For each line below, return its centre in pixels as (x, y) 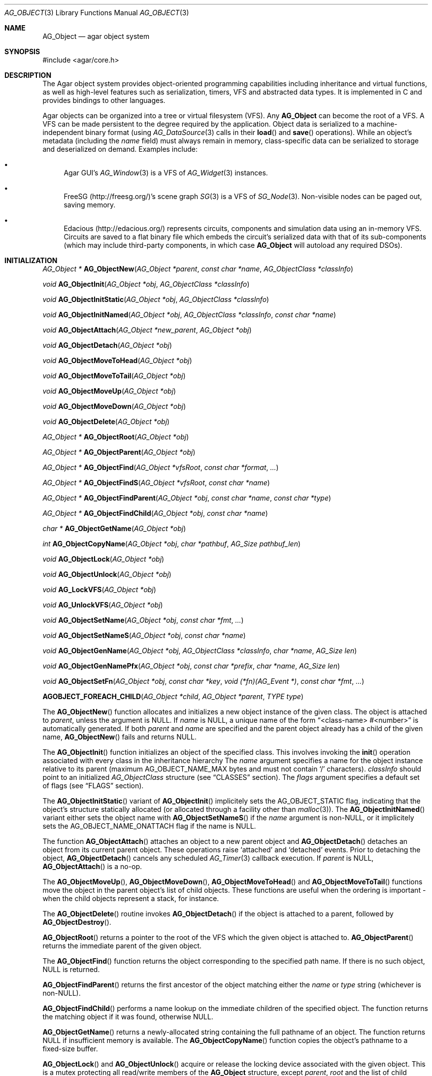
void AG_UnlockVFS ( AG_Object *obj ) (103, 605)
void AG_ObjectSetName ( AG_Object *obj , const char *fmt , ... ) (143, 620)
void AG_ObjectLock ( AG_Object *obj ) (103, 559)
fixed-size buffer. (70, 1049)
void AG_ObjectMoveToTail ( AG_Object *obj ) (114, 376)
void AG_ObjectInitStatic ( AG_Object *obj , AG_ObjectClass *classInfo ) (156, 299)
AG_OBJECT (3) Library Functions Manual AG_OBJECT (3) (97, 13)
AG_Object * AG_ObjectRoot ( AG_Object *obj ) (116, 437)
